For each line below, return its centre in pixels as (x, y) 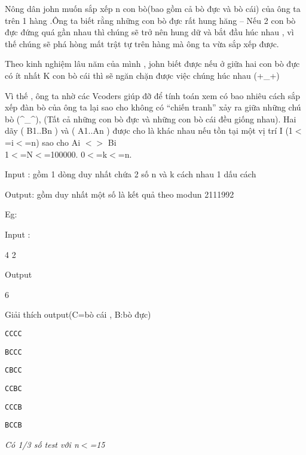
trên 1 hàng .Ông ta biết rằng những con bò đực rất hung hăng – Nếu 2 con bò (150, 20)
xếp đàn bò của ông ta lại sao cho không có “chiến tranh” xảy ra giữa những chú (153, 107)
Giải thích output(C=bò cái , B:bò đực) (78, 314)
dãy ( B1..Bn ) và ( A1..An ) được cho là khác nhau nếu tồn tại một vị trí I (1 (149, 130)
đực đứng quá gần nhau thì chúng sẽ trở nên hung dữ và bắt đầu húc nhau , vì (149, 32)
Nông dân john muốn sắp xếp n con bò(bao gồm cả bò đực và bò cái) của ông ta (153, 8)
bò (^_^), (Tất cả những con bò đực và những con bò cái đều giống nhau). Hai (151, 119)
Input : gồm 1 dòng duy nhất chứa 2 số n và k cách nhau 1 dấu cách (131, 174)
